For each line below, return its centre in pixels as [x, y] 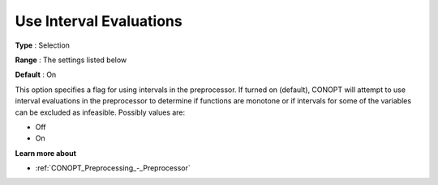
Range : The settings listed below [71, 60]
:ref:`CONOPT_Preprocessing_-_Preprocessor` [113, 168]
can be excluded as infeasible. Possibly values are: [100, 112]
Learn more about [46, 153]
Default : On [36, 75]
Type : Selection [43, 45]
